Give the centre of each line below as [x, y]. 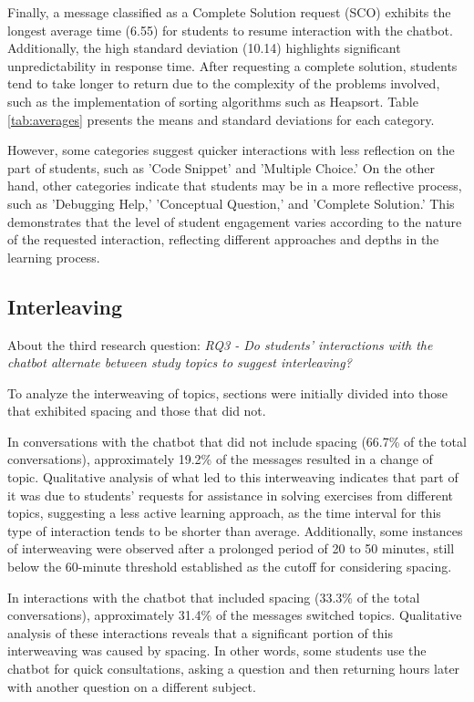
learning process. [54, 257]
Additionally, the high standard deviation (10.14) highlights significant [204, 48]
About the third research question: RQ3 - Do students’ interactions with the [220, 344]
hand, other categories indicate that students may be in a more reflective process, [235, 186]
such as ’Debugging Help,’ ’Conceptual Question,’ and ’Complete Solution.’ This [231, 203]
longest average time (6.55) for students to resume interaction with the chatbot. [230, 30]
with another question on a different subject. [132, 686]
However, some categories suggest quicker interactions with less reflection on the [231, 150]
